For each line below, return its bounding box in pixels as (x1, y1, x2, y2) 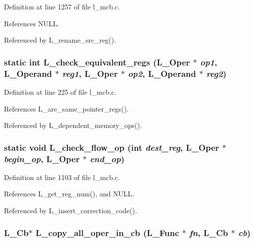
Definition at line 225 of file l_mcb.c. (4, 86, 116, 97)
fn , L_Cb (189, 226, 228, 239)
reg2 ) (206, 67, 227, 79)
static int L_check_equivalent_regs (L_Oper (4, 56, 190, 68)
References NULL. (4, 18, 59, 28)
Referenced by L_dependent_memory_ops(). (4, 120, 142, 130)
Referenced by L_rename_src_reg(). (4, 35, 116, 45)
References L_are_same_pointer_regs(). (4, 103, 129, 114)
